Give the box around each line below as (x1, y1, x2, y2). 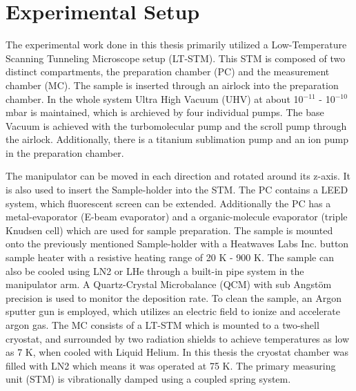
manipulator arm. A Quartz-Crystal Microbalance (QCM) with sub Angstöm (6, 277, 332, 292)
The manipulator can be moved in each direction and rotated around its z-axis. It (6, 169, 351, 183)
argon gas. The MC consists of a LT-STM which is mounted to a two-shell (6, 318, 319, 332)
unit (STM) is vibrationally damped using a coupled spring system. (6, 372, 291, 386)
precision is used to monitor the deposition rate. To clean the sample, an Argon (6, 290, 342, 305)
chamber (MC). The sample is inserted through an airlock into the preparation (6, 77, 339, 92)
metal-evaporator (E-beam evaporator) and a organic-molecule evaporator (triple (6, 209, 348, 224)
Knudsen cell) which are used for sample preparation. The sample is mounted (6, 222, 333, 237)
